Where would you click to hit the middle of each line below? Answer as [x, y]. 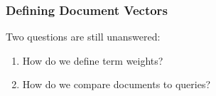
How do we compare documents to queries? [117, 84]
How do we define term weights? [93, 60]
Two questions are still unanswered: [83, 37]
